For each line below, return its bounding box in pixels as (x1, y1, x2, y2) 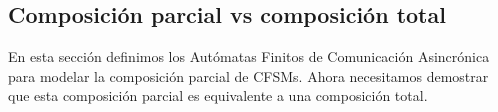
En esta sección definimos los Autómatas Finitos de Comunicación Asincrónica (8, 46, 490, 67)
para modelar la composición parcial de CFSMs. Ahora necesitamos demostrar (8, 65, 489, 86)
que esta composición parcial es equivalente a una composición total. (8, 85, 428, 106)
